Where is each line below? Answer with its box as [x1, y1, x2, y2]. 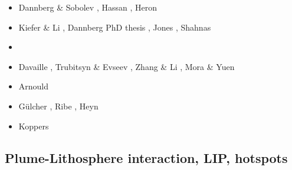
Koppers [18, 119, 49, 132]
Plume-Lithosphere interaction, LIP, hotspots [5, 148, 288, 166]
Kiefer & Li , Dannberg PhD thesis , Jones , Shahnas [18, 21, 211, 33]
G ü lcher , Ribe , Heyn [18, 99, 99, 112]
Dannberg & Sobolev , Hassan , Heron [18, 1, 157, 13]
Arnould [18, 80, 49, 92]
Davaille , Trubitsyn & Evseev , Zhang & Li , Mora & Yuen [18, 60, 235, 72]
